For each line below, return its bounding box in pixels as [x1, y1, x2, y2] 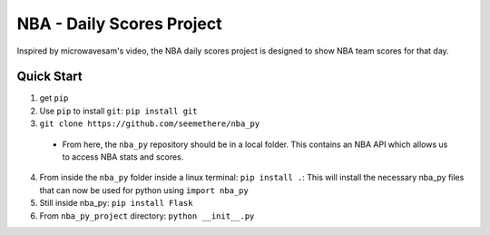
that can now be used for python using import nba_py [39, 184, 249, 195]
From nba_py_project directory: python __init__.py [39, 210, 255, 221]
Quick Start [16, 69, 83, 84]
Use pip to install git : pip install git [39, 105, 198, 116]
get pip [39, 93, 69, 103]
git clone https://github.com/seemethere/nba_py [39, 119, 260, 129]
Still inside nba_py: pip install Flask [39, 198, 193, 209]
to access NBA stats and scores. [62, 152, 184, 162]
